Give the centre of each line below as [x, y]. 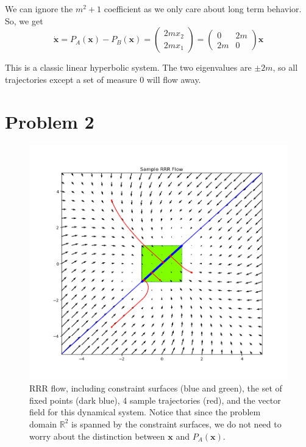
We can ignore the [39, 9]
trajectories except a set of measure [71, 79]
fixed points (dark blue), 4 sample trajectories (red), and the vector [155, 400]
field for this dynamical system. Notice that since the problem [145, 412]
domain [43, 424]
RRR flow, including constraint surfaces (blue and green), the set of [156, 388]
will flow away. [174, 79]
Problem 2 [50, 121]
